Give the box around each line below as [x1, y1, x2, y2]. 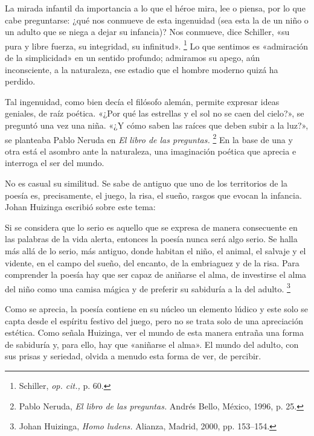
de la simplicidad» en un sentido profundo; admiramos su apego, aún [5, 51, 260, 64]
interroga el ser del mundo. [5, 156, 104, 169]
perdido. [5, 75, 36, 88]
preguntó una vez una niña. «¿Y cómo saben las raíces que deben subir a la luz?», [5, 119, 309, 131]
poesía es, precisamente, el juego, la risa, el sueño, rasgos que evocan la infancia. [5, 188, 302, 201]
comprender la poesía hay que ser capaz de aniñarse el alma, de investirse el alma [5, 268, 307, 281]
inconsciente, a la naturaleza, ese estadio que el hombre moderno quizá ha [5, 63, 278, 75]
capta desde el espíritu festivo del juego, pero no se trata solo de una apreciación [5, 314, 304, 327]
